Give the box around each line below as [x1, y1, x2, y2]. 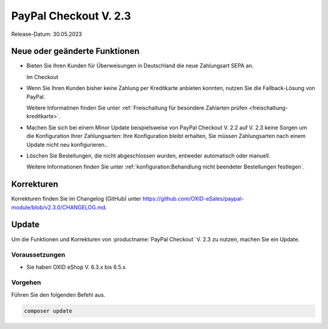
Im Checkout [26, 73, 59, 80]
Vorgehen [11, 279, 41, 287]
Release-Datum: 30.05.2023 [11, 30, 82, 38]
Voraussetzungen [11, 251, 66, 259]
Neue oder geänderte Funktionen [11, 46, 140, 57]
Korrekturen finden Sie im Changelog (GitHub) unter [11, 195, 142, 203]
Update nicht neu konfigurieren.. [26, 140, 108, 148]
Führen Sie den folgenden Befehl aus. [11, 291, 106, 298]
